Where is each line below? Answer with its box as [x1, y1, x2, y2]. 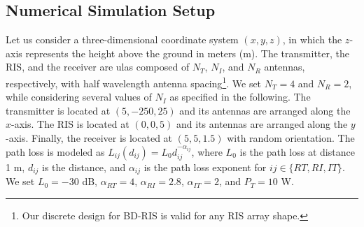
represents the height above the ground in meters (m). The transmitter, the [25, 45, 349, 60]
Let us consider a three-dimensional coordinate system [6, 32, 239, 47]
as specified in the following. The [169, 89, 311, 104]
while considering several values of [6, 89, 152, 104]
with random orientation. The [227, 131, 355, 145]
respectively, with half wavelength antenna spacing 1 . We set [6, 73, 262, 90]
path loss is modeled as [6, 144, 105, 159]
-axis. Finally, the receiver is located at [6, 131, 173, 145]
